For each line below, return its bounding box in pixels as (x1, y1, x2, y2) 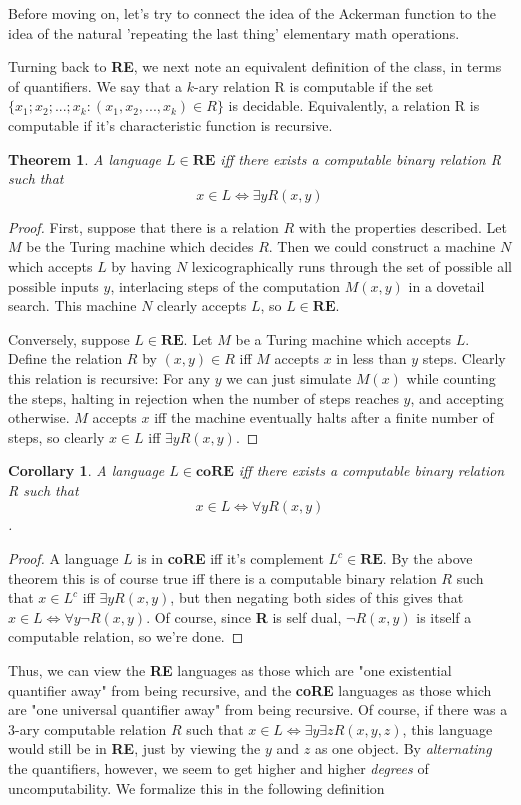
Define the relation (8, 348, 123, 369)
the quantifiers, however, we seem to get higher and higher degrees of (8, 758, 429, 778)
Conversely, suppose (8, 328, 130, 349)
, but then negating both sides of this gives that (170, 587, 464, 608)
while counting (406, 367, 496, 388)
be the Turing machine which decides (26, 236, 254, 257)
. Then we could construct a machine (268, 236, 496, 257)
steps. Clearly (422, 348, 506, 369)
